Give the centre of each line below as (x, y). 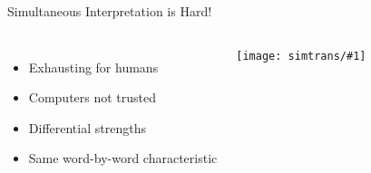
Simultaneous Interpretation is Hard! (110, 11)
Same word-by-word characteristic (123, 158)
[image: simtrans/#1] (301, 56)
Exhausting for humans (93, 67)
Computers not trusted (93, 97)
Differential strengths (87, 127)
